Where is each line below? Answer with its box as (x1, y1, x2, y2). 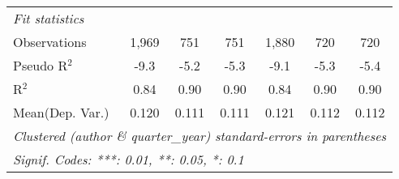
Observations (13, 32, 87, 51)
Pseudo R (13, 56, 68, 75)
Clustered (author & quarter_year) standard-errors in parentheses (13, 126, 387, 145)
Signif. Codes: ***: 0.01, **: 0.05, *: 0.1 (13, 150, 244, 168)
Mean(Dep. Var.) (13, 103, 109, 121)
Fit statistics (13, 9, 84, 28)
